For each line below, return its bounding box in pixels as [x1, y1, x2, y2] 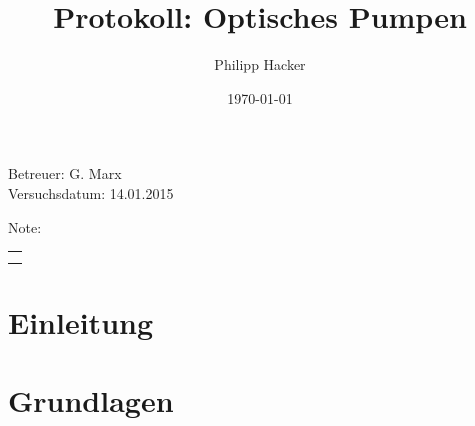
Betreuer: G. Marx [8, 163, 122, 184]
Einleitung [8, 301, 154, 342]
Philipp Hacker [214, 54, 306, 75]
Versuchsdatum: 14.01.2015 [8, 182, 174, 203]
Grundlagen [8, 380, 174, 421]
